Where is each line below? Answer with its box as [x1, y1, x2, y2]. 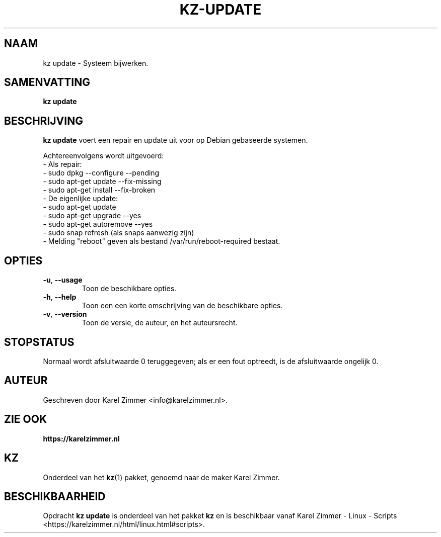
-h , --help [43, 293, 77, 302]
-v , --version [43, 310, 87, 319]
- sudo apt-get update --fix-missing [43, 177, 162, 186]
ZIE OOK [4, 413, 47, 426]
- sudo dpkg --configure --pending [43, 168, 160, 177]
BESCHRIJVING [4, 114, 83, 127]
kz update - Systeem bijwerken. [43, 58, 149, 67]
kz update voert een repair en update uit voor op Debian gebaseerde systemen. [43, 136, 308, 145]
